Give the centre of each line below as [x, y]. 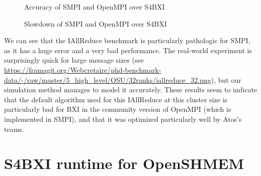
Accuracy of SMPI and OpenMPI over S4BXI [95, 7]
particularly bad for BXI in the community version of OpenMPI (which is [118, 109]
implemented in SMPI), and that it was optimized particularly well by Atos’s [123, 119]
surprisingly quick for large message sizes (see [74, 60]
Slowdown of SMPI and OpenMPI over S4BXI [96, 23]
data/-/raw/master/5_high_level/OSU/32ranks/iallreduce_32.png [108, 79]
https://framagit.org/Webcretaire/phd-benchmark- [83, 69]
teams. [14, 129]
